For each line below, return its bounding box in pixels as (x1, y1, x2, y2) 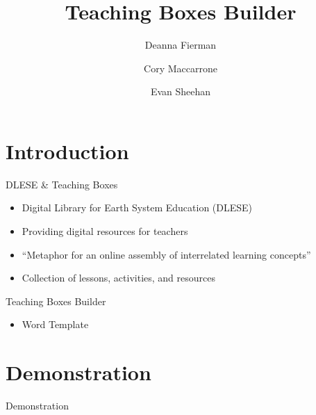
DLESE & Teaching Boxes (6, 177, 118, 191)
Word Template (22, 317, 89, 332)
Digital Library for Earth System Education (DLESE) (22, 200, 253, 215)
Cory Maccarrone (144, 60, 217, 75)
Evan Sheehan (150, 84, 211, 99)
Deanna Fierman (144, 38, 217, 52)
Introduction (6, 136, 129, 165)
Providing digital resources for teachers (22, 224, 188, 238)
